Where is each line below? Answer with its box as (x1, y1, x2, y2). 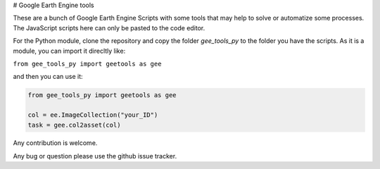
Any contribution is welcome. (13, 139, 98, 147)
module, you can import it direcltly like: (13, 46, 126, 55)
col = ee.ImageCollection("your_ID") (27, 111, 158, 119)
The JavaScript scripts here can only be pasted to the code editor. (13, 23, 205, 32)
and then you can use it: (13, 73, 84, 81)
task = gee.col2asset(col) (27, 120, 121, 129)
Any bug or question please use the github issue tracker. (13, 151, 177, 160)
